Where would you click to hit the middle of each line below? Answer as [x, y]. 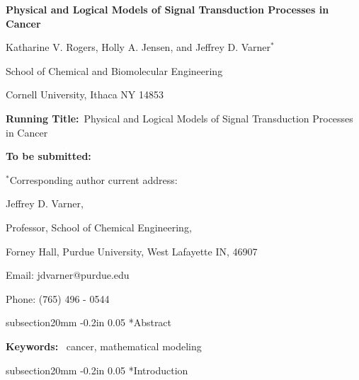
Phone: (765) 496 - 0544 [58, 298]
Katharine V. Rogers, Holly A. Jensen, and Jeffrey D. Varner [138, 47]
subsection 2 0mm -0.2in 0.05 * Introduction [97, 370]
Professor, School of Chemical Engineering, [99, 227]
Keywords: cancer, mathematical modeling [104, 346]
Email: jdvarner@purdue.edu [68, 275]
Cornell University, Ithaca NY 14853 [85, 94]
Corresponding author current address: [93, 179]
